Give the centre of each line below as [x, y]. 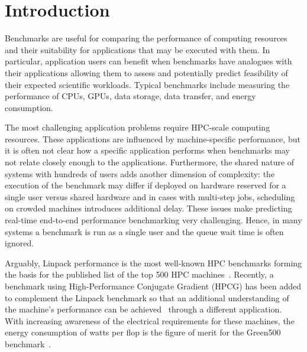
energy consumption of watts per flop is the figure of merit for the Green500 [143, 332]
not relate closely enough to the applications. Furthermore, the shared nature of [150, 162]
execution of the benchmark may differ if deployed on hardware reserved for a [146, 185]
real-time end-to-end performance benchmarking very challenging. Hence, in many [153, 220]
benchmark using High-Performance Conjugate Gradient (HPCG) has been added [153, 286]
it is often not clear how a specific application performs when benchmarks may [147, 150]
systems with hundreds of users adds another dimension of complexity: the [140, 173]
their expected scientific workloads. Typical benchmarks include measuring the [147, 84]
